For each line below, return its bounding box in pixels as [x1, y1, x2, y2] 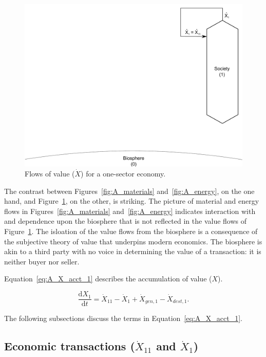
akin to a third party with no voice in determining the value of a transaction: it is [4, 246, 261, 257]
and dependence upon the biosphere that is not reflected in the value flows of [4, 216, 247, 226]
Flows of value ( [25, 168, 75, 179]
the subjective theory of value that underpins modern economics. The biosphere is [4, 236, 262, 246]
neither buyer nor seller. [4, 256, 80, 266]
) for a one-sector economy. [81, 168, 166, 179]
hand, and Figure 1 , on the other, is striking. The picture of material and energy [4, 195, 259, 206]
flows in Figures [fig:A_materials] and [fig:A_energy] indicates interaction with [4, 205, 256, 216]
